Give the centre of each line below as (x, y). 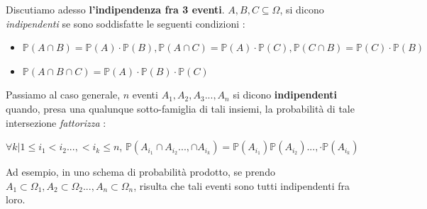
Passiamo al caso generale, (63, 95)
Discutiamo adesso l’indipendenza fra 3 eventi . (115, 9)
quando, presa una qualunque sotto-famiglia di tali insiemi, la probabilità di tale (180, 108)
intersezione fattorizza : (56, 122)
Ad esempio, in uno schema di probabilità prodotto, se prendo (140, 172)
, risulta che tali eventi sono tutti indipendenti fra (242, 185)
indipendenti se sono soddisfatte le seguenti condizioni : (126, 23)
